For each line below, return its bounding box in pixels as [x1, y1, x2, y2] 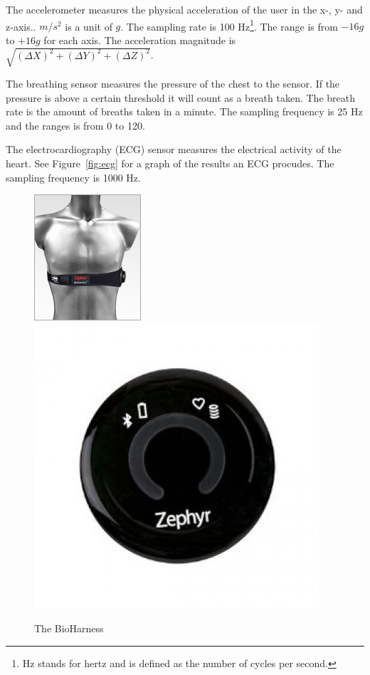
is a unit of [65, 19, 112, 33]
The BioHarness [34, 621, 104, 636]
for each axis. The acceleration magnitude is [43, 32, 236, 47]
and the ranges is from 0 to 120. [6, 117, 145, 132]
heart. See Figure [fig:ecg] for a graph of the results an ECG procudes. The [6, 155, 334, 170]
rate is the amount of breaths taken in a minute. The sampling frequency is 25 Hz [6, 104, 363, 119]
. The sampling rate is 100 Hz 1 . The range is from [120, 16, 338, 33]
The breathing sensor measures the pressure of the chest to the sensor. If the [6, 75, 340, 90]
